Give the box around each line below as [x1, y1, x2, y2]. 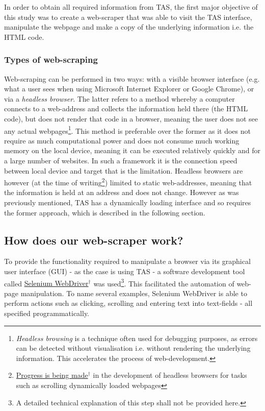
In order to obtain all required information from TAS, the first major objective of [4, 2, 258, 12]
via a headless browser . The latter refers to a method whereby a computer [4, 93, 235, 104]
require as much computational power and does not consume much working [4, 135, 240, 146]
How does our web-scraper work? [4, 232, 183, 248]
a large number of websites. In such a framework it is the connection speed [4, 155, 237, 165]
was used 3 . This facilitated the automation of [93, 276, 234, 288]
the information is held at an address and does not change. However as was [4, 187, 239, 198]
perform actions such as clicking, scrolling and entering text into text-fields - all [4, 298, 253, 308]
